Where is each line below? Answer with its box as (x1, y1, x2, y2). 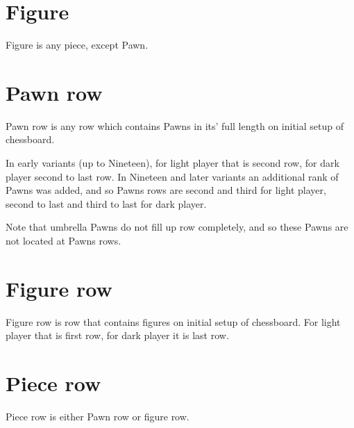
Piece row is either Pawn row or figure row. (6, 409, 189, 424)
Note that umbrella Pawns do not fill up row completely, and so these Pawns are (6, 220, 348, 234)
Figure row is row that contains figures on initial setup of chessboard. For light (6, 314, 341, 329)
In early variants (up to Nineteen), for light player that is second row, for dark (6, 156, 339, 170)
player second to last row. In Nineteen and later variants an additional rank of (6, 169, 339, 183)
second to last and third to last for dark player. (6, 196, 207, 211)
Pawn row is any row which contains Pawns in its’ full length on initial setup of (6, 118, 344, 133)
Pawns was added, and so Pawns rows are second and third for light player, (6, 183, 326, 197)
